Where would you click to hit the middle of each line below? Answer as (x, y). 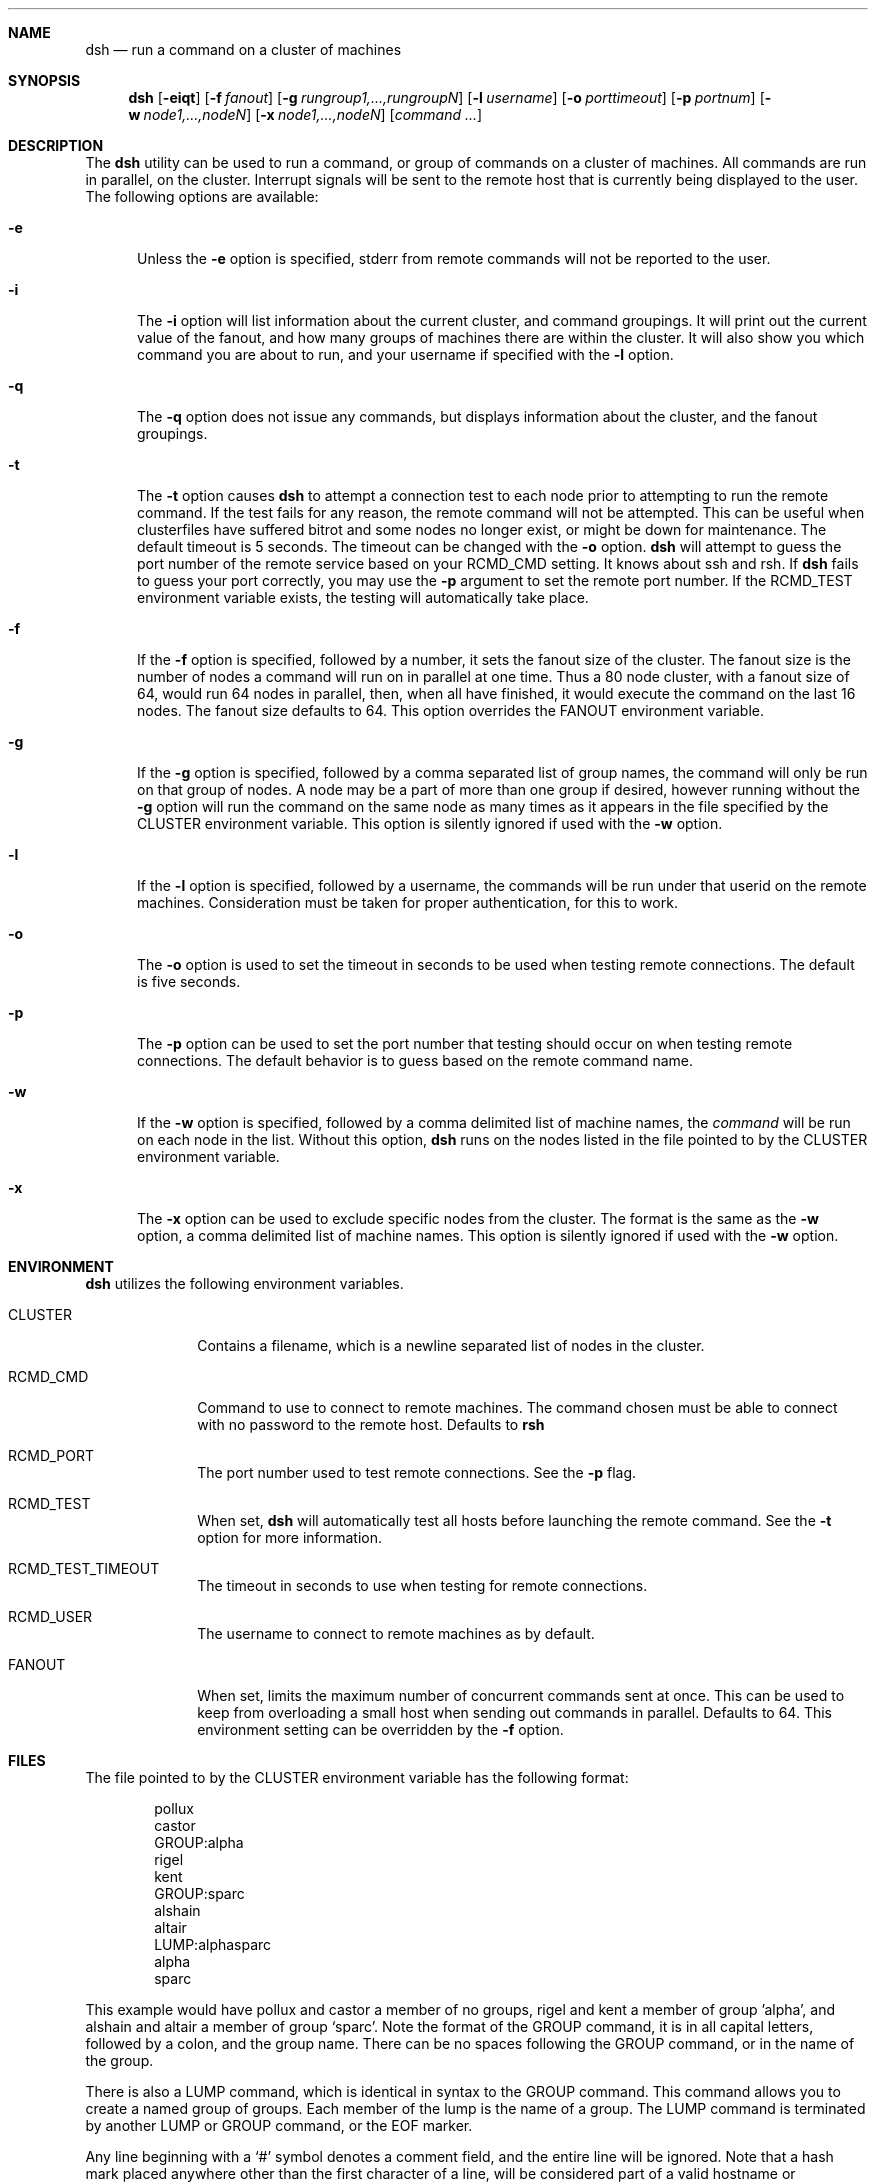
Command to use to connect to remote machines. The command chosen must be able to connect (517, 1407)
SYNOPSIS (44, 80)
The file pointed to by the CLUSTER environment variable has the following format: (357, 1777)
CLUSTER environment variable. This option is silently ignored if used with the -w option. (430, 823)
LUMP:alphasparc (213, 1944)
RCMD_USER (50, 1616)
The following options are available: (202, 196)
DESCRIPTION (56, 145)
